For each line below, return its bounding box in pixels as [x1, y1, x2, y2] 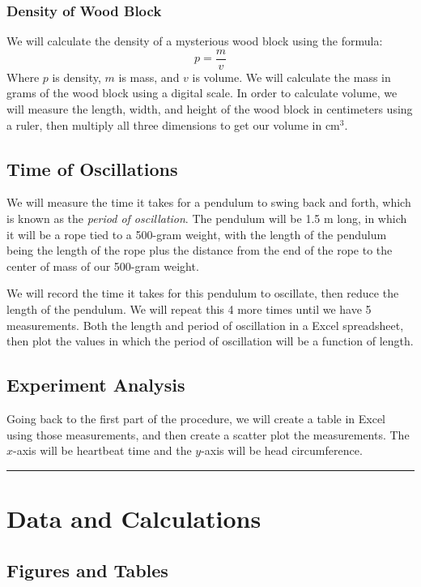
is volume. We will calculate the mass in [192, 68, 391, 85]
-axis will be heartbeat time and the [13, 442, 192, 459]
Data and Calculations [6, 501, 262, 534]
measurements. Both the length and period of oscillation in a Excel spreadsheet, [6, 316, 404, 333]
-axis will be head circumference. [201, 442, 363, 459]
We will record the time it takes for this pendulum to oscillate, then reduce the [6, 285, 399, 302]
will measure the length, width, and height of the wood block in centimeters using [6, 101, 413, 118]
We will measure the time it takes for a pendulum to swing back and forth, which [6, 194, 411, 211]
